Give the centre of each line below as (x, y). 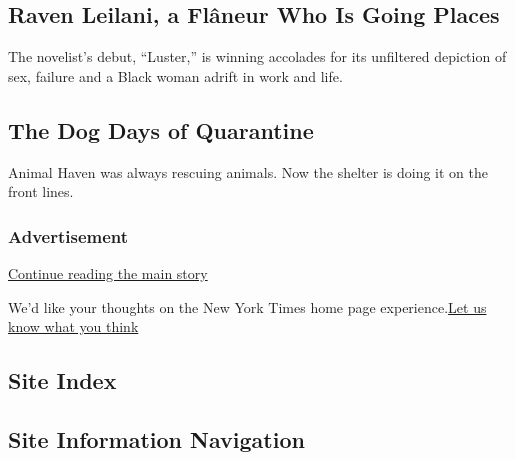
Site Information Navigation (156, 438)
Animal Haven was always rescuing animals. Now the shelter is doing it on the (248, 171)
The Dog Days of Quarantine (161, 129)
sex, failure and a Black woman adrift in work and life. (175, 75)
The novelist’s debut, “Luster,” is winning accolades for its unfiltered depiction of (257, 56)
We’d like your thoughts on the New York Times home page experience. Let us (247, 306)
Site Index (62, 380)
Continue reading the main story (108, 273)
